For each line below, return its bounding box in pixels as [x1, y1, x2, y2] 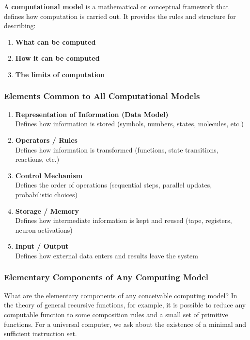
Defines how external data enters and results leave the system [15, 250, 198, 260]
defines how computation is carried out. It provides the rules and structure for [4, 11, 236, 21]
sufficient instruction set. [4, 328, 77, 339]
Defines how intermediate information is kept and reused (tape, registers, [15, 215, 232, 225]
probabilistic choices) [15, 189, 78, 199]
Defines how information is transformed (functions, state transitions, [15, 144, 219, 154]
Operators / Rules [15, 135, 78, 145]
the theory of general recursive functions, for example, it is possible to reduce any [4, 300, 246, 310]
